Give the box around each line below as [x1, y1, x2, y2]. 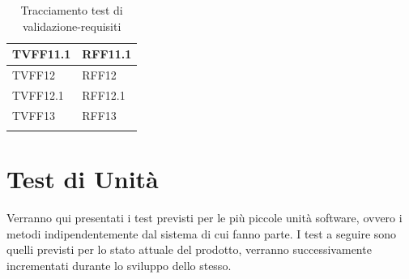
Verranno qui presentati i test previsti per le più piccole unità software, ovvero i [6, 209, 403, 226]
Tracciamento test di [20, 2, 123, 18]
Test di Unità [6, 162, 159, 195]
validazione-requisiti [22, 17, 121, 34]
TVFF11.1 [12, 45, 71, 62]
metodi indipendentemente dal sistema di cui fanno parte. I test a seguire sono [6, 225, 397, 242]
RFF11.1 [82, 45, 132, 62]
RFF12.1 [82, 86, 126, 103]
